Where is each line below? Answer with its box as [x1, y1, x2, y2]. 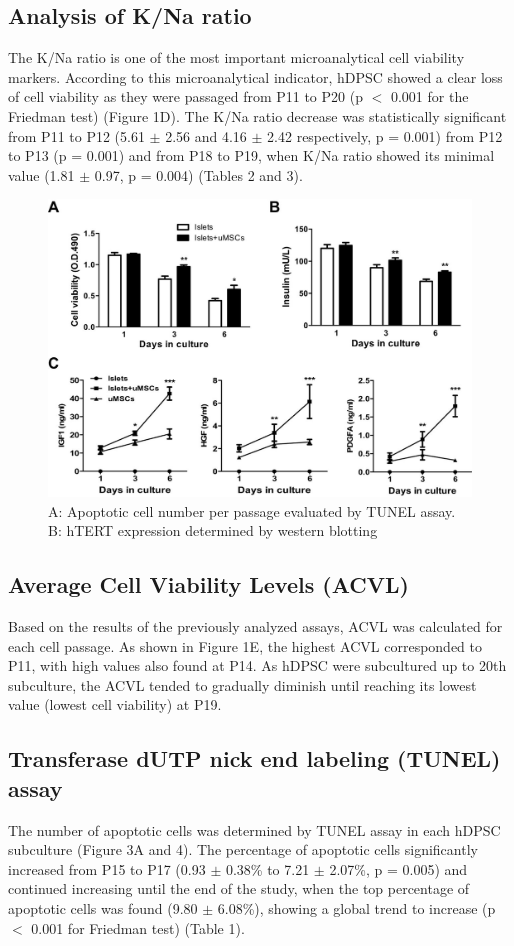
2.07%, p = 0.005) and [329, 858, 468, 879]
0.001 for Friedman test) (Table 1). [31, 917, 245, 938]
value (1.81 [8, 164, 75, 185]
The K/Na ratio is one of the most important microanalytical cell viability [8, 47, 465, 68]
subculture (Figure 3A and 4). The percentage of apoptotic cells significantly [8, 839, 478, 860]
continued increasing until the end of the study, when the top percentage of [8, 878, 470, 899]
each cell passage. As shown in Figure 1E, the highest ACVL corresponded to [8, 635, 483, 656]
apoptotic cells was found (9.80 [8, 897, 198, 918]
